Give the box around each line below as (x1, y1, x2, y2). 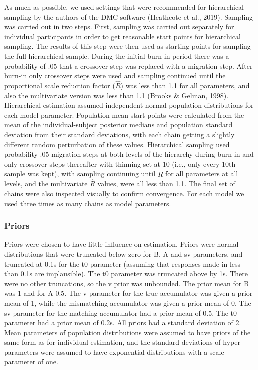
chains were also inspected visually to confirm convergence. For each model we (4, 188, 244, 198)
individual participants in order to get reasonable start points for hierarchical (4, 31, 241, 41)
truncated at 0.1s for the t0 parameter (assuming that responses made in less (4, 258, 241, 269)
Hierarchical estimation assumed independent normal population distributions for (4, 100, 254, 110)
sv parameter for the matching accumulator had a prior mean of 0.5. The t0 (4, 307, 237, 318)
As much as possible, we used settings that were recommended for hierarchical (4, 2, 244, 12)
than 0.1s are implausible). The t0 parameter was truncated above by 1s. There (4, 268, 248, 279)
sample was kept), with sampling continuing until (4, 168, 156, 179)
